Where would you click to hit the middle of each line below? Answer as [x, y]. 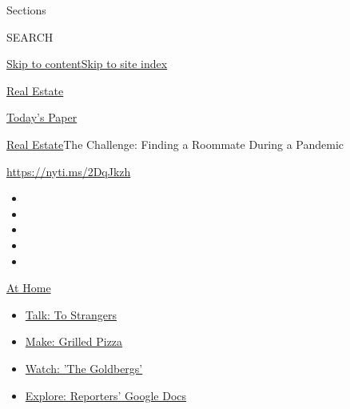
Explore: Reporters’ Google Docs [106, 395]
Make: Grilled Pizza [74, 341]
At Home [29, 288]
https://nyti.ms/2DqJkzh [69, 171]
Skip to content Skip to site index [87, 64]
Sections [26, 10]
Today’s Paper [42, 117]
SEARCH [30, 36]
